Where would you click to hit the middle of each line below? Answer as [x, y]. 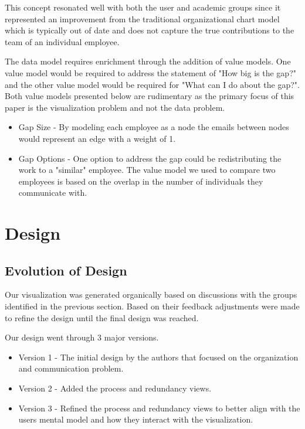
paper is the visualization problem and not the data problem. [115, 107]
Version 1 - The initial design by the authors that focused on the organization [158, 357]
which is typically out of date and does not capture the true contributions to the [150, 30]
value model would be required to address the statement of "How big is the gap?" [150, 72]
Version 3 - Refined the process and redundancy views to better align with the [159, 408]
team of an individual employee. [62, 41]
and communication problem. [71, 368]
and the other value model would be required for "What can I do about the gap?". [152, 84]
